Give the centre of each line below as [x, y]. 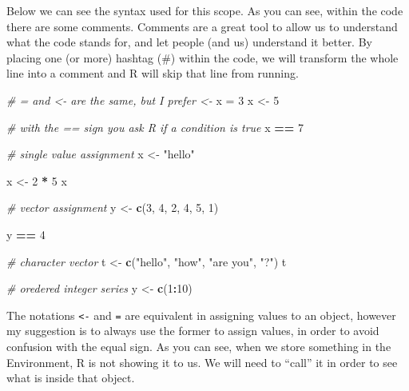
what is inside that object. [71, 378]
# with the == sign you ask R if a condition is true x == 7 [155, 127]
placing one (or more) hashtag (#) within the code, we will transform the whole [203, 57]
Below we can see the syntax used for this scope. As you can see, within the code [205, 10]
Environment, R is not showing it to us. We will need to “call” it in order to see [202, 362]
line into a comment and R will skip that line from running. [153, 73]
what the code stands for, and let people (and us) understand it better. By [189, 42]
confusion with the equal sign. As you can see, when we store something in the [199, 346]
